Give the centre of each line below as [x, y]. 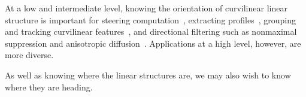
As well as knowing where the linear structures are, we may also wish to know [148, 75]
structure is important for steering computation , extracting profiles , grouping [151, 19]
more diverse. [29, 55]
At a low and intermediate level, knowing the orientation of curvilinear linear [146, 8]
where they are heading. [49, 87]
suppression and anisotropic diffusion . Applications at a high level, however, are [153, 43]
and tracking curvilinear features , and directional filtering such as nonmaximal [151, 31]
